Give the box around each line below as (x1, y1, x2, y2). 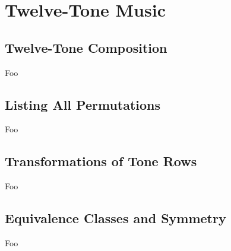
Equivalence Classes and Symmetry (5, 209, 226, 227)
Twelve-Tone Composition (5, 38, 167, 56)
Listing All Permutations (5, 95, 161, 113)
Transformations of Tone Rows (5, 152, 197, 170)
